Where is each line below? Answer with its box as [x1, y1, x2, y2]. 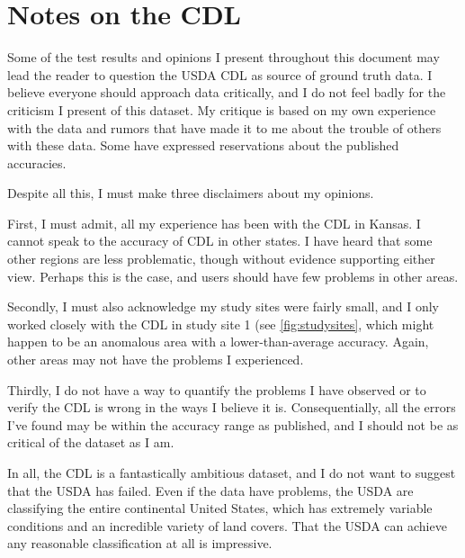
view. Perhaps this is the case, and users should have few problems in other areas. [7, 266, 459, 285]
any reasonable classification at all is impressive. [7, 534, 273, 553]
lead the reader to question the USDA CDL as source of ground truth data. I [7, 65, 433, 84]
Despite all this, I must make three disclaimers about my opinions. [7, 184, 374, 202]
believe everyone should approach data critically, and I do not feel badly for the [7, 83, 446, 102]
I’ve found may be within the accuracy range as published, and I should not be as [7, 415, 459, 434]
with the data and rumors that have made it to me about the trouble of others [7, 118, 442, 137]
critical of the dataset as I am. [7, 433, 174, 452]
